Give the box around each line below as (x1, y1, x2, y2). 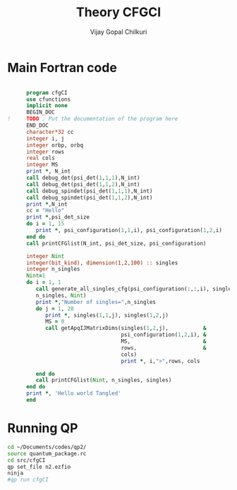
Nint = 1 (25, 272, 46, 279)
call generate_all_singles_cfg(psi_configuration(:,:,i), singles (35, 286, 235, 293)
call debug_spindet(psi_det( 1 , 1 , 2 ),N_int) (25, 194, 153, 201)
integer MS (25, 161, 59, 169)
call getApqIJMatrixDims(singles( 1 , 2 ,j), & (44, 325, 207, 332)
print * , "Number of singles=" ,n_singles (35, 298, 157, 305)
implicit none (25, 102, 68, 109)
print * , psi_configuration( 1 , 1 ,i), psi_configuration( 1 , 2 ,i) (35, 227, 222, 234)
